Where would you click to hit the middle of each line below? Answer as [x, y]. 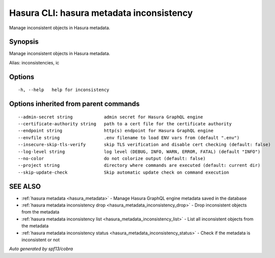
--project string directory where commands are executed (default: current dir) [139, 165]
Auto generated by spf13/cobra [41, 249]
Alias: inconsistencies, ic [34, 62]
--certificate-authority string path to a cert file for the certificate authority [125, 124]
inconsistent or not [41, 240]
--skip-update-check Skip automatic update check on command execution [124, 172]
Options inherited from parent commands [74, 104]
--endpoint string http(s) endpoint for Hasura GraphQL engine [116, 131]
